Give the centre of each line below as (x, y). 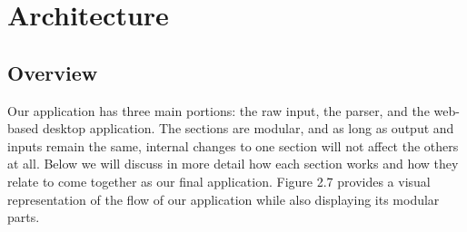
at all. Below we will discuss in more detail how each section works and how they (233, 164)
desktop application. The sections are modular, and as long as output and (248, 128)
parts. (24, 217)
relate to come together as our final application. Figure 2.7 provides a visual (219, 181)
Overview (53, 72)
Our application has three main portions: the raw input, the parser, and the (219, 110)
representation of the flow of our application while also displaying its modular (224, 199)
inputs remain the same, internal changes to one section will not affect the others (233, 145)
